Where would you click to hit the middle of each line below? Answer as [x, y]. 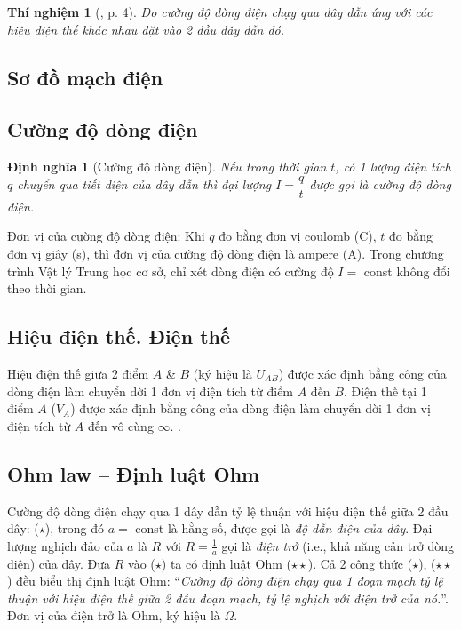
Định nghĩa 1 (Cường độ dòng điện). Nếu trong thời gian [167, 167]
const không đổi [407, 271]
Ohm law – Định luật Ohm [134, 473]
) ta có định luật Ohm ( [227, 563]
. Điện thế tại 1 [385, 391]
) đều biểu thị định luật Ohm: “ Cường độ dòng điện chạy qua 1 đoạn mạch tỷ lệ [225, 581]
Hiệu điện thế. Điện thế [119, 336]
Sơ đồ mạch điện [85, 77]
